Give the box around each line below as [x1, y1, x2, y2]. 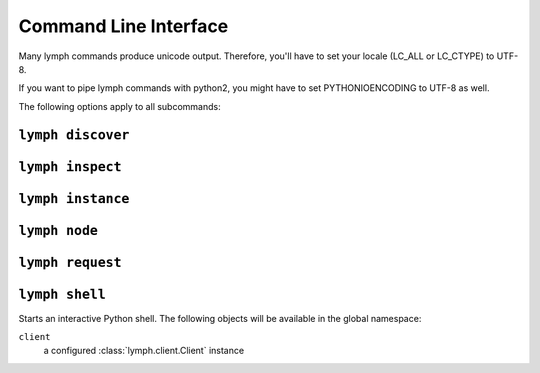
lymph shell [18, 286, 107, 302]
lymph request [18, 254, 122, 270]
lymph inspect [18, 158, 122, 175]
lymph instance [18, 190, 130, 207]
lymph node [18, 222, 99, 239]
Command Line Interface [18, 15, 229, 37]
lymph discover [18, 126, 130, 143]
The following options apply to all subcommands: [18, 100, 221, 112]
